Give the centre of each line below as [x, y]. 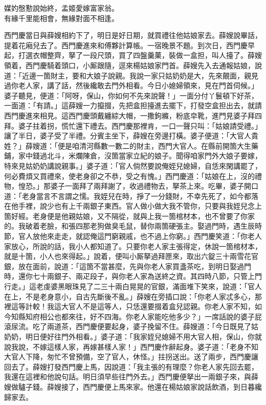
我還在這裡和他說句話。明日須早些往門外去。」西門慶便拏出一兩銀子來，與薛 [131, 377]
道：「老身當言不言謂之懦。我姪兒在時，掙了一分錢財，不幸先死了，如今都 [128, 196]
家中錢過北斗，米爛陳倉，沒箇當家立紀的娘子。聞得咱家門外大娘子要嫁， [140, 156]
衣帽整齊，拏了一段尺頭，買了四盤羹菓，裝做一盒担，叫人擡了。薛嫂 [147, 55]
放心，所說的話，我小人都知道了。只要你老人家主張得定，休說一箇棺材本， [136, 246]
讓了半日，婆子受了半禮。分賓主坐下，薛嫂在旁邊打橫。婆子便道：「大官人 [128, 136]
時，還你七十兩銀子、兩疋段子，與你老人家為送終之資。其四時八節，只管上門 [133, 276]
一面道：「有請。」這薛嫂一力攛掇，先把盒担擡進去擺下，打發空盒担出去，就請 [133, 105]
